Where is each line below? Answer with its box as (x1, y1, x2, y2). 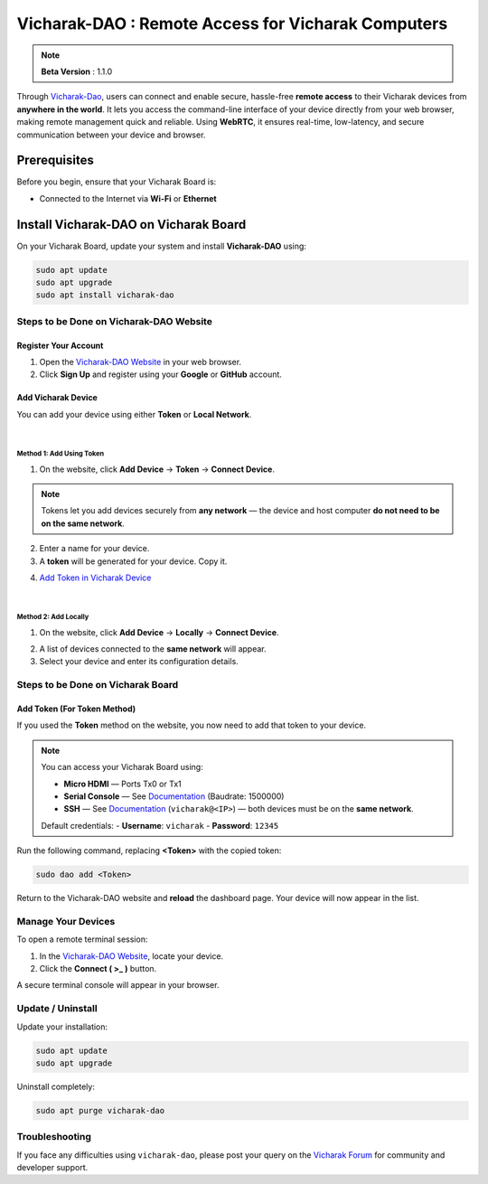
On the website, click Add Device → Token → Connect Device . (39, 464, 276, 475)
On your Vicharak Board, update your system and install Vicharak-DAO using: (16, 240, 307, 251)
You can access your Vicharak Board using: (41, 762, 203, 773)
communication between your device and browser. (16, 129, 206, 140)
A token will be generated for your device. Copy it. (39, 556, 228, 567)
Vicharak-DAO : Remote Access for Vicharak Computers (16, 14, 448, 33)
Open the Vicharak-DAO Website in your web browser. (39, 357, 242, 368)
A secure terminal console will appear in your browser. (16, 980, 220, 991)
